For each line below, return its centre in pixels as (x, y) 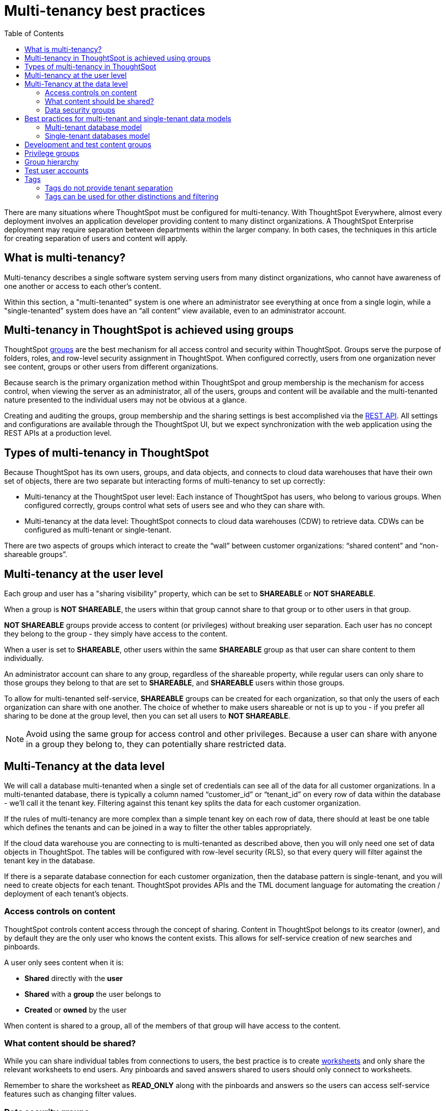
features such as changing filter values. (70, 1094)
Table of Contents (34, 33)
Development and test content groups (88, 144)
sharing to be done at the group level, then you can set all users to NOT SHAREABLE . (147, 716)
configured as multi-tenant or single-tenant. (98, 530)
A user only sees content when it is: (64, 962)
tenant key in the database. (50, 860)
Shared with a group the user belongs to (93, 994)
